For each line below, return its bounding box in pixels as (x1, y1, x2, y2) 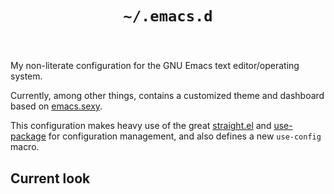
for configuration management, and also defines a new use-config (48, 130, 322, 142)
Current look (10, 170, 91, 187)
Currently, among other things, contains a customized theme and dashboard (10, 90, 325, 102)
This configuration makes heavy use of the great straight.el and (10, 120, 272, 132)
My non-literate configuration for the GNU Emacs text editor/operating (10, 60, 300, 72)
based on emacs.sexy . (10, 100, 103, 112)
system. (10, 70, 43, 82)
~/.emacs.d (123, 7, 213, 26)
